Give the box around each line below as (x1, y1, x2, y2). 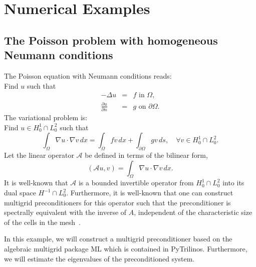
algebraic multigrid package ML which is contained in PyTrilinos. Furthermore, (4, 243, 247, 253)
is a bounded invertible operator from (78, 177, 194, 188)
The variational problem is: (4, 112, 88, 123)
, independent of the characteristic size (134, 207, 252, 217)
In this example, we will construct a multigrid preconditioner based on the (4, 233, 232, 244)
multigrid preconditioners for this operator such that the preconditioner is (4, 197, 231, 207)
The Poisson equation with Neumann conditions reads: (4, 70, 172, 81)
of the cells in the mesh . (4, 216, 81, 227)
